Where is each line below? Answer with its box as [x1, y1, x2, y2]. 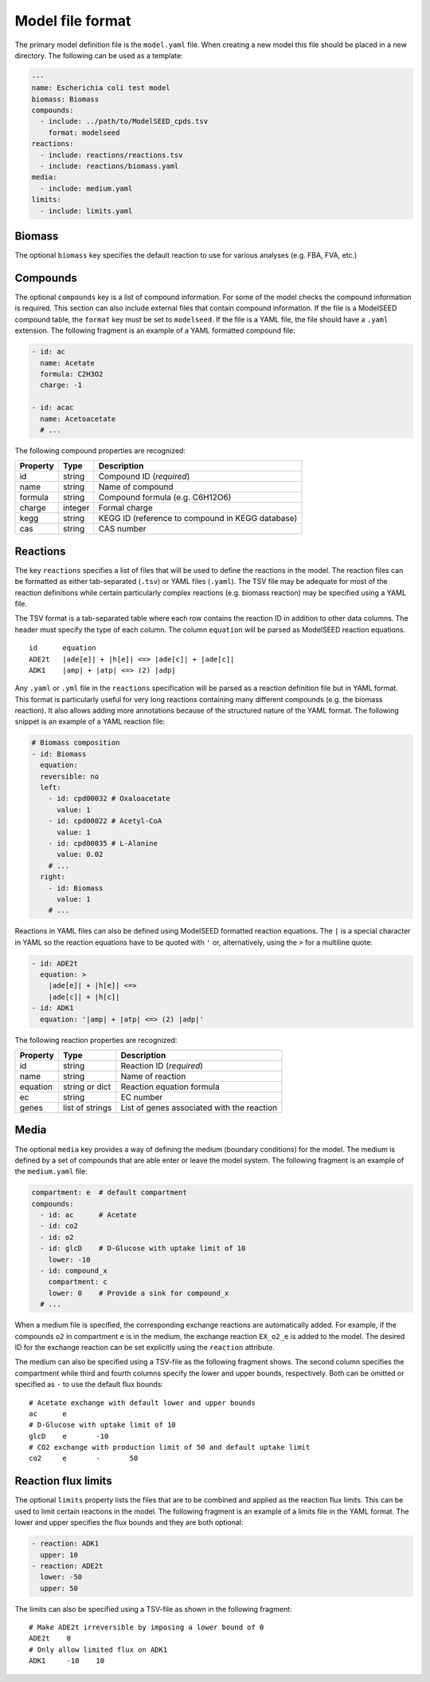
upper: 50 [40, 1584, 79, 1593]
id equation [29, 643, 96, 653]
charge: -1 [40, 381, 83, 390]
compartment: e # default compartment [31, 1188, 187, 1197]
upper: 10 [40, 1550, 79, 1559]
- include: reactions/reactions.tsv [40, 150, 183, 160]
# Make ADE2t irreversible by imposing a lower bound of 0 [29, 1623, 264, 1632]
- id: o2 [40, 1233, 74, 1242]
